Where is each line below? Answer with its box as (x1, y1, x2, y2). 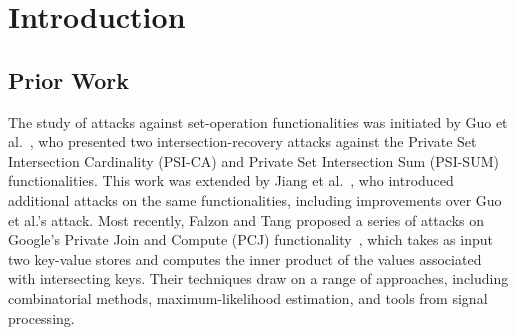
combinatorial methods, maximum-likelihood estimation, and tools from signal (8, 287, 488, 308)
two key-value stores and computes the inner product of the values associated (8, 248, 482, 269)
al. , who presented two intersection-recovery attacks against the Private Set (8, 131, 477, 152)
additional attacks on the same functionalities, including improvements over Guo (8, 189, 502, 210)
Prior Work (8, 64, 129, 95)
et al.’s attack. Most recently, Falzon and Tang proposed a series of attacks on (8, 209, 484, 230)
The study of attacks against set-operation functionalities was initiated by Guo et (8, 111, 508, 132)
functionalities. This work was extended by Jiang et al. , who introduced (8, 170, 454, 191)
